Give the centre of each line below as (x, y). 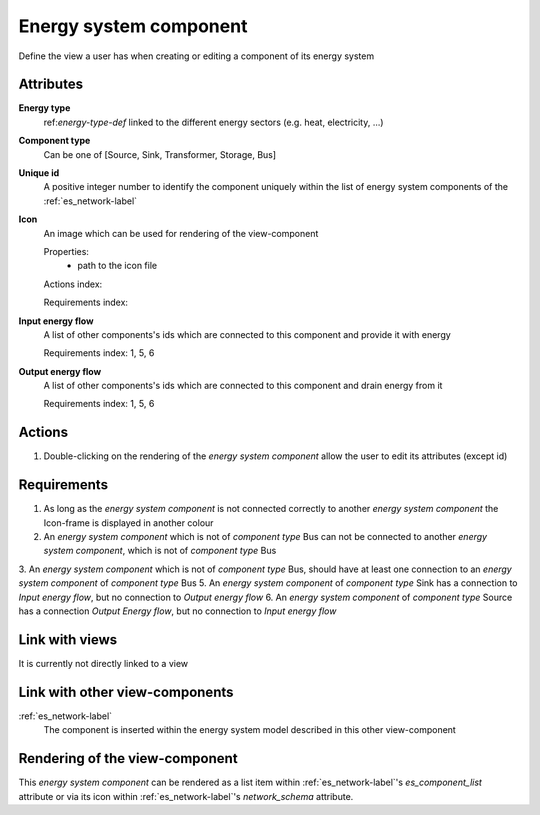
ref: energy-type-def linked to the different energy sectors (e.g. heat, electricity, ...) (213, 122)
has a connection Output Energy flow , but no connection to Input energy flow (177, 611)
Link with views (68, 639)
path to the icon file (117, 266)
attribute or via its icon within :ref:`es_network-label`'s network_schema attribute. (186, 796)
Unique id (39, 173)
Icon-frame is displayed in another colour (128, 522)
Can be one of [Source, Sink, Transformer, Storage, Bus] (160, 154)
